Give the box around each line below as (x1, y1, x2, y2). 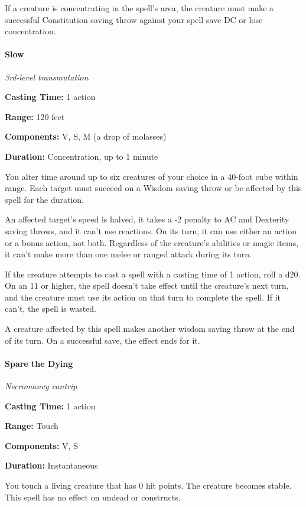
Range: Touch (5, 419, 58, 432)
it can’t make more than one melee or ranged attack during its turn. (5, 248, 252, 260)
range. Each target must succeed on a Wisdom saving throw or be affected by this (5, 182, 302, 194)
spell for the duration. (5, 193, 84, 205)
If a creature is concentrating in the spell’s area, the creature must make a (5, 2, 274, 14)
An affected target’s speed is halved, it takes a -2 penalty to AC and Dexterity (5, 213, 289, 225)
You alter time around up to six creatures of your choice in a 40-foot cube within (5, 170, 298, 182)
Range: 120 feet (5, 110, 65, 122)
